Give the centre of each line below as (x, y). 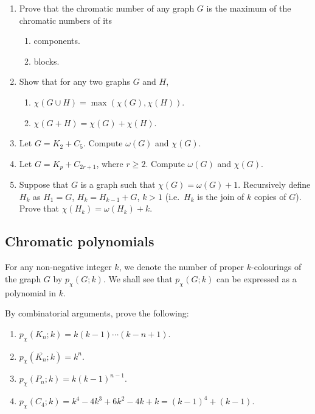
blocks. (47, 61)
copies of (270, 196)
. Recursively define (274, 184)
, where (110, 163)
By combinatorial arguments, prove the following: (97, 313)
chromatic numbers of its (66, 20)
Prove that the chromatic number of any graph (107, 8)
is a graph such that (118, 184)
